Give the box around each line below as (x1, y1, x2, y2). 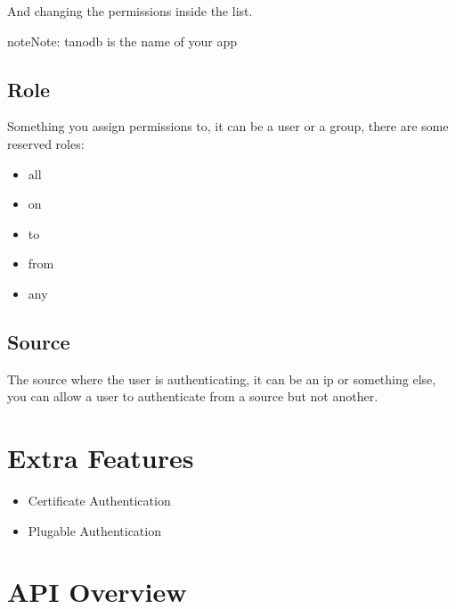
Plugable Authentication (28, 521, 161, 539)
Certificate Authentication (28, 491, 171, 510)
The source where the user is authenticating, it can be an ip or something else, (7, 369, 436, 388)
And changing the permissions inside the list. (7, 2, 253, 20)
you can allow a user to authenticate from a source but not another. (7, 387, 379, 406)
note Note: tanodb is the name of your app (7, 31, 237, 50)
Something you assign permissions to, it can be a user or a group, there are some (7, 117, 449, 136)
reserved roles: (7, 134, 85, 152)
